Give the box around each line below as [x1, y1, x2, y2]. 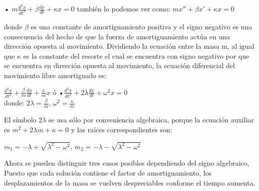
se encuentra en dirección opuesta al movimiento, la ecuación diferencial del [4, 60, 235, 71]
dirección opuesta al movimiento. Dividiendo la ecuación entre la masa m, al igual [4, 41, 255, 51]
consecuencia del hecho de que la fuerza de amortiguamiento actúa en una [4, 31, 230, 41]
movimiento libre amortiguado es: [4, 70, 107, 80]
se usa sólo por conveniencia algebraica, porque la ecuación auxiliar [48, 114, 254, 125]
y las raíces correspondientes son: [71, 124, 172, 134]
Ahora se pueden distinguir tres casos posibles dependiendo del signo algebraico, [4, 158, 250, 168]
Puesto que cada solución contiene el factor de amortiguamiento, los [4, 167, 212, 178]
